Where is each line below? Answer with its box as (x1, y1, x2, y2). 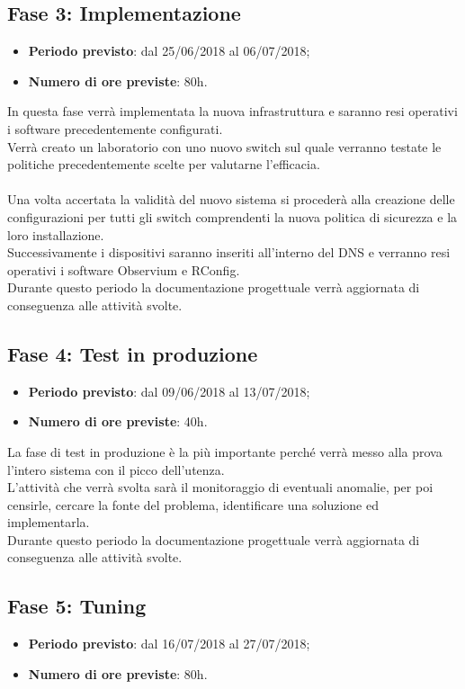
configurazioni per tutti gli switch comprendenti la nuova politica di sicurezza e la (7, 207, 458, 226)
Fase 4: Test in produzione (7, 339, 258, 367)
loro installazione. (7, 225, 104, 244)
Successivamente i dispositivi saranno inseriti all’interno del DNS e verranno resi (7, 243, 451, 262)
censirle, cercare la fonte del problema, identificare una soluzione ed (7, 495, 379, 514)
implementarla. (7, 513, 90, 532)
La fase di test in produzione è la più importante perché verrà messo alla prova (7, 442, 443, 461)
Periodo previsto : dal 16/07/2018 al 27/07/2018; (28, 634, 310, 653)
